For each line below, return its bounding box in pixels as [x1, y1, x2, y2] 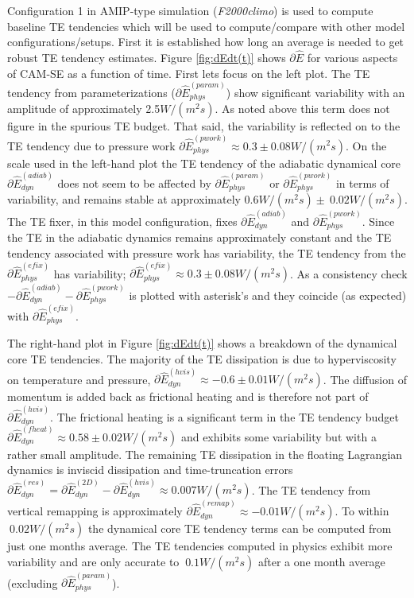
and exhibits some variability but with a [180, 428, 377, 445]
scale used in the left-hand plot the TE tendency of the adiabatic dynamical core [7, 154, 401, 171]
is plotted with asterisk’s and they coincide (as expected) [129, 286, 407, 303]
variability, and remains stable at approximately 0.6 [7, 191, 259, 208]
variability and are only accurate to [7, 553, 180, 569]
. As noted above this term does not [215, 100, 390, 117]
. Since [362, 212, 395, 229]
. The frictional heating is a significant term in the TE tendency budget [50, 408, 399, 425]
